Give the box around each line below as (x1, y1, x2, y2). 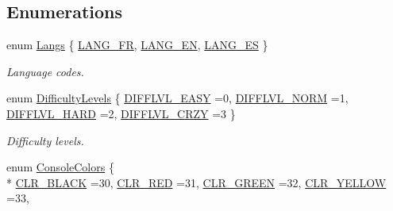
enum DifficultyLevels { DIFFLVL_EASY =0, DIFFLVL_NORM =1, (6, 90, 349, 106)
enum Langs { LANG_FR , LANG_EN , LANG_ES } (6, 36, 268, 53)
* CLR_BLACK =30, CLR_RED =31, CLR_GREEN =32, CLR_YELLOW (6, 174, 387, 190)
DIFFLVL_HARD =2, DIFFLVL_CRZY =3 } (6, 105, 236, 121)
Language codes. (6, 63, 84, 79)
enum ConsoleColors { (6, 159, 114, 175)
